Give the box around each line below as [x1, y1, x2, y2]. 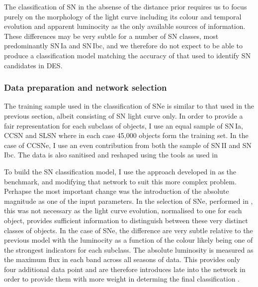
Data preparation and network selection [4, 81, 167, 94]
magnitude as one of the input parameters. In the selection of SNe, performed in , [4, 195, 253, 206]
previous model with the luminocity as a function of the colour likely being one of [4, 235, 253, 245]
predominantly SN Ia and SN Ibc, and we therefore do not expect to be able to [4, 40, 243, 51]
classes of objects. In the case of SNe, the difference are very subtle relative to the [4, 225, 253, 235]
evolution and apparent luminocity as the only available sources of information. [4, 21, 246, 31]
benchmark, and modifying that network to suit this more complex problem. [4, 176, 237, 186]
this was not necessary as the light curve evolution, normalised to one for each [4, 205, 242, 216]
